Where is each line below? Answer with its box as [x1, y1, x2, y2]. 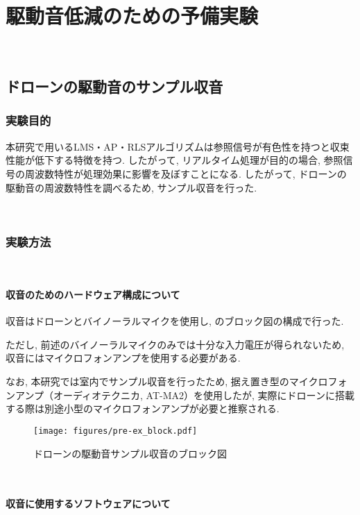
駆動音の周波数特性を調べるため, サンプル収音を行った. [6, 180, 257, 194]
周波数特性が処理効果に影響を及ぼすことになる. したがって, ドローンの [24, 166, 347, 180]
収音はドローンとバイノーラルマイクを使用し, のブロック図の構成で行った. [6, 314, 344, 328]
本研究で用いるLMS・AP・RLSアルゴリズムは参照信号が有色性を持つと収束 [6, 139, 350, 153]
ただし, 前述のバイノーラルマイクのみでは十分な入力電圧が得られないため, [6, 337, 345, 351]
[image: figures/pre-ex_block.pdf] [33, 425, 198, 436]
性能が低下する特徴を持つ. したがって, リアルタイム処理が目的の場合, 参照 [6, 153, 343, 167]
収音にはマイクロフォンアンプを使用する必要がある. [6, 351, 241, 365]
